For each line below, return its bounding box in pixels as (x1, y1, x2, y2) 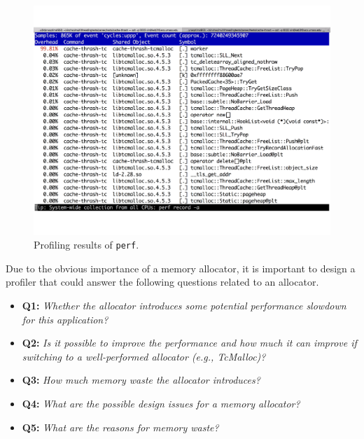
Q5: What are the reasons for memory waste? (22, 419, 219, 434)
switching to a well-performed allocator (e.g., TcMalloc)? (22, 349, 266, 363)
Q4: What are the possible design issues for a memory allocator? (22, 396, 300, 410)
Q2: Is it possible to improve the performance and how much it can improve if (22, 335, 357, 350)
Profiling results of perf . (34, 237, 139, 252)
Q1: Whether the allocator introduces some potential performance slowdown (22, 298, 346, 312)
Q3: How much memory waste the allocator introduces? (22, 372, 260, 387)
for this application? (22, 312, 108, 326)
